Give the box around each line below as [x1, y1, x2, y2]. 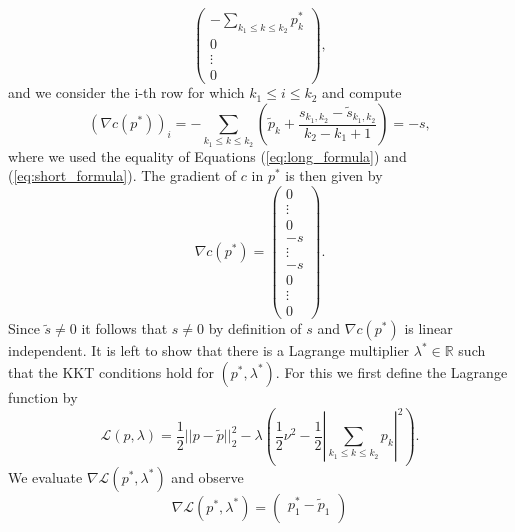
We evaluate [8, 466, 83, 487]
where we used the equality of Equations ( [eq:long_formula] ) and [8, 145, 407, 166]
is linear [404, 318, 453, 339]
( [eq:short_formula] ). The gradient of [8, 165, 237, 186]
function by [8, 386, 78, 407]
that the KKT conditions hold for [8, 361, 214, 382]
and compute [322, 82, 402, 103]
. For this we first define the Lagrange [275, 361, 508, 382]
